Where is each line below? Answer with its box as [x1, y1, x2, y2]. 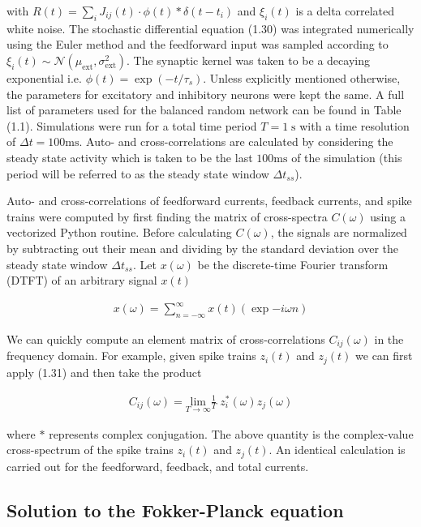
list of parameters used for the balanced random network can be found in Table [6, 101, 402, 118]
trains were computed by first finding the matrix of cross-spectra [6, 208, 328, 225]
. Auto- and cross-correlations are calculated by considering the [79, 133, 393, 150]
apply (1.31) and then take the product [6, 363, 202, 380]
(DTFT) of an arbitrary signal [6, 272, 157, 289]
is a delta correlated [295, 2, 394, 19]
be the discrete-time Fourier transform [197, 255, 389, 272]
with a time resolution [299, 117, 410, 134]
